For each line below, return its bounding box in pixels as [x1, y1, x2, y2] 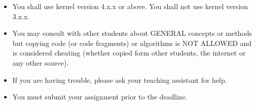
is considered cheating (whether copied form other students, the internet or [12, 47, 246, 58]
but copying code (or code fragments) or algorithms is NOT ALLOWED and [12, 37, 252, 48]
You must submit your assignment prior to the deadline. [12, 91, 188, 102]
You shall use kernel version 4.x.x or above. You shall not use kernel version [12, 1, 248, 11]
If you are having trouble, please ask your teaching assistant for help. [12, 74, 227, 85]
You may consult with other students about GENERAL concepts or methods [12, 28, 252, 38]
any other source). [12, 57, 69, 68]
